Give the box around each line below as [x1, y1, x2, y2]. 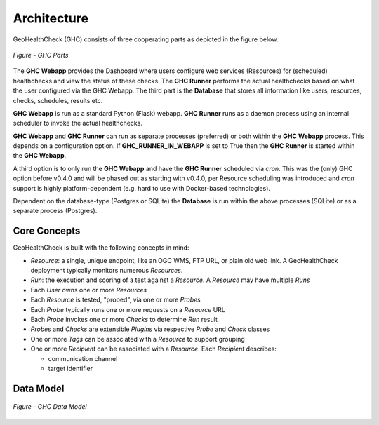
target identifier [48, 365, 93, 372]
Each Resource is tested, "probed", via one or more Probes [30, 295, 201, 304]
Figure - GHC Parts [13, 50, 69, 59]
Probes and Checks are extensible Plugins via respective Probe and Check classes [30, 325, 270, 333]
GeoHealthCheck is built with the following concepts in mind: [13, 243, 189, 252]
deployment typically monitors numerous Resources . [30, 267, 183, 275]
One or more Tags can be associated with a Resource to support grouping [30, 335, 245, 343]
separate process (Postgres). [13, 207, 98, 215]
